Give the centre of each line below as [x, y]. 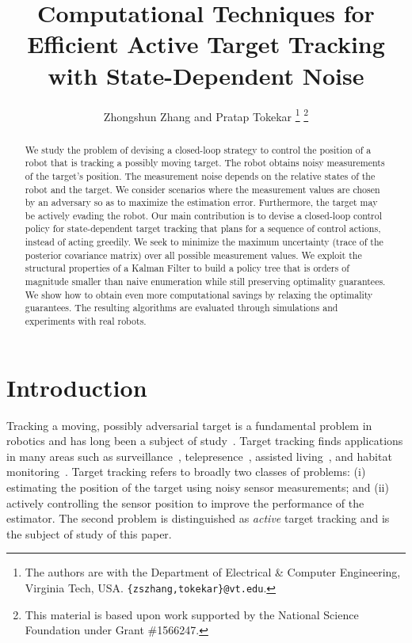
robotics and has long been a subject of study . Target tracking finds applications [205, 441]
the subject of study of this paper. [89, 533]
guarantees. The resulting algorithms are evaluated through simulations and [181, 308]
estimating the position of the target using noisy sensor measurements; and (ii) [198, 487]
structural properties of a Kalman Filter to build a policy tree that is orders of [187, 268]
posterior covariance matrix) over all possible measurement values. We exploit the [193, 255]
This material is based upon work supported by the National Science [192, 614]
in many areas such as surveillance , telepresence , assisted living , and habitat [199, 456]
